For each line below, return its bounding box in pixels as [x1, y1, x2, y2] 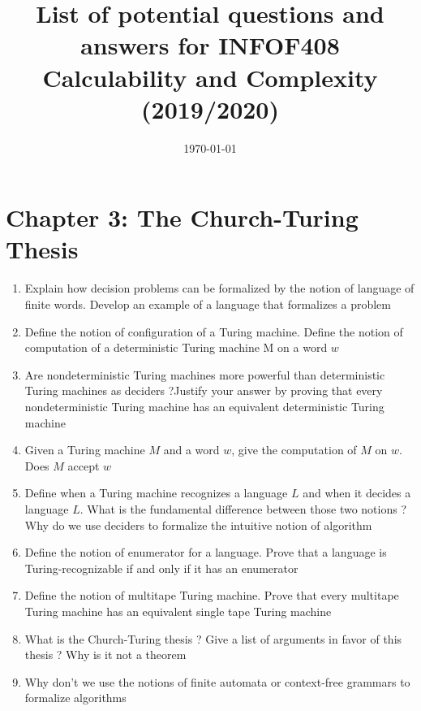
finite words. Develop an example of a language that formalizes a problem [24, 296, 391, 312]
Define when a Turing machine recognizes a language [24, 484, 288, 501]
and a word [163, 441, 220, 458]
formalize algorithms [24, 689, 127, 706]
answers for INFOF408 [80, 28, 340, 62]
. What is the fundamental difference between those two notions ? [79, 500, 407, 517]
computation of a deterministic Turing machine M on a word [24, 339, 328, 356]
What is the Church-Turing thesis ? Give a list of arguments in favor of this [24, 630, 402, 647]
